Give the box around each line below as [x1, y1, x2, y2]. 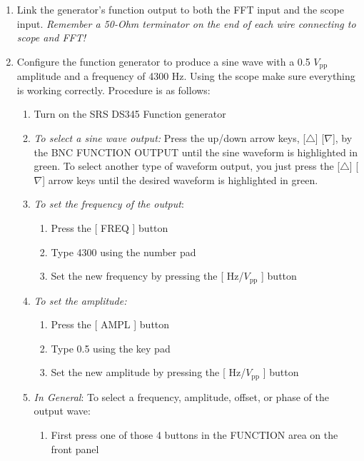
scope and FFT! [16, 30, 86, 45]
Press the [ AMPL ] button [51, 317, 170, 332]
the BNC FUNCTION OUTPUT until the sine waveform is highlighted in [34, 144, 358, 159]
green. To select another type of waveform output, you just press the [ [34, 158, 340, 173]
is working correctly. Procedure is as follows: [16, 82, 211, 97]
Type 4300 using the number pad [51, 244, 196, 259]
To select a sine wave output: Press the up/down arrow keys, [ [34, 131, 306, 146]
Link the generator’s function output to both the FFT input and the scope [16, 2, 345, 16]
